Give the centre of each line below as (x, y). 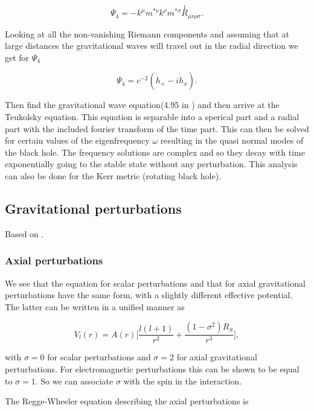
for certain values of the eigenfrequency (77, 140)
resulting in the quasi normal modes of (232, 140)
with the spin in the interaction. (183, 381)
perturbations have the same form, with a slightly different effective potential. (149, 295)
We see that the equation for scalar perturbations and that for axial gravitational (155, 283)
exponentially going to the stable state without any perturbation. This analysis (151, 164)
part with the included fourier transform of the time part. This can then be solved (157, 128)
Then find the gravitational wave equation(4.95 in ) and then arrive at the (142, 105)
